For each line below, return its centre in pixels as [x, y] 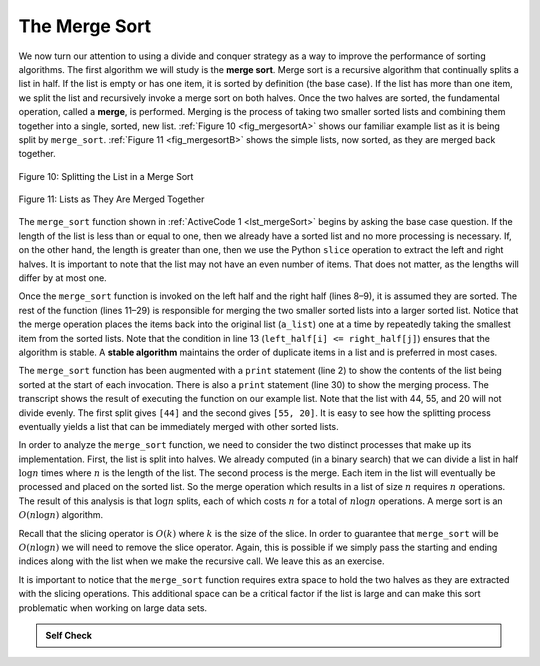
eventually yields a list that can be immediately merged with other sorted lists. [178, 426]
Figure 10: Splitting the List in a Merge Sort [106, 176]
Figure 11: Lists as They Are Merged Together [111, 199]
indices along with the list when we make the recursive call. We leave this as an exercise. [201, 561]
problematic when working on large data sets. [113, 607]
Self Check [68, 635]
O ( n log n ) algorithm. [61, 515]
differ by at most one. [62, 278]
